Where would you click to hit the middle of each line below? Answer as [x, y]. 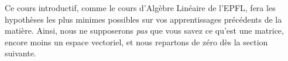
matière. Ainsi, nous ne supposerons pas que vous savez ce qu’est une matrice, [144, 31]
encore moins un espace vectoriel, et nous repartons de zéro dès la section [136, 42]
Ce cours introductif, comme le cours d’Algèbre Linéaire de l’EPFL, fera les [140, 8]
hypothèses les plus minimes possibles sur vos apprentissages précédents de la [143, 19]
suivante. [20, 53]
